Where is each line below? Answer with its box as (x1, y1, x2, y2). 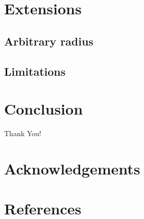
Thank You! (4, 128, 41, 139)
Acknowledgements (4, 158, 140, 179)
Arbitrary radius (4, 33, 93, 49)
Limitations (4, 63, 66, 79)
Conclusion (4, 98, 83, 119)
